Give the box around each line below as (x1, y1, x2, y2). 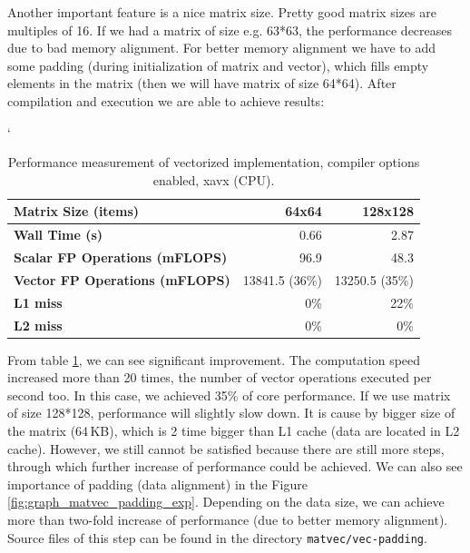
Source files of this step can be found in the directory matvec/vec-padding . (7, 528, 427, 547)
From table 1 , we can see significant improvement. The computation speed (7, 350, 421, 369)
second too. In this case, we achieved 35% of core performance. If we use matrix (7, 385, 451, 404)
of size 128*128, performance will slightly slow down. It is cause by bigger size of (7, 403, 455, 422)
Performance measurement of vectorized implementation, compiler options (7, 153, 420, 172)
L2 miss (14, 315, 63, 334)
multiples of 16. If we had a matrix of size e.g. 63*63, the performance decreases (7, 20, 453, 39)
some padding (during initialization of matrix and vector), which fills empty (7, 55, 429, 74)
